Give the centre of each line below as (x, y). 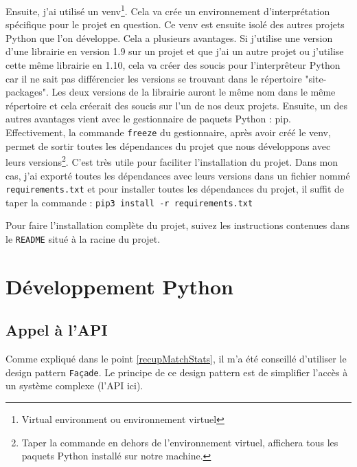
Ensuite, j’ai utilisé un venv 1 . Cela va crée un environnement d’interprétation (168, 10)
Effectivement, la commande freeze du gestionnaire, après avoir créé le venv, (168, 132)
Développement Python (119, 286)
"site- (316, 78)
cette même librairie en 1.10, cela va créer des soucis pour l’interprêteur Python (173, 65)
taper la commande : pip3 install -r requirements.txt (129, 202)
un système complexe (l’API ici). (74, 385)
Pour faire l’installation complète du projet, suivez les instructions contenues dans (178, 225)
